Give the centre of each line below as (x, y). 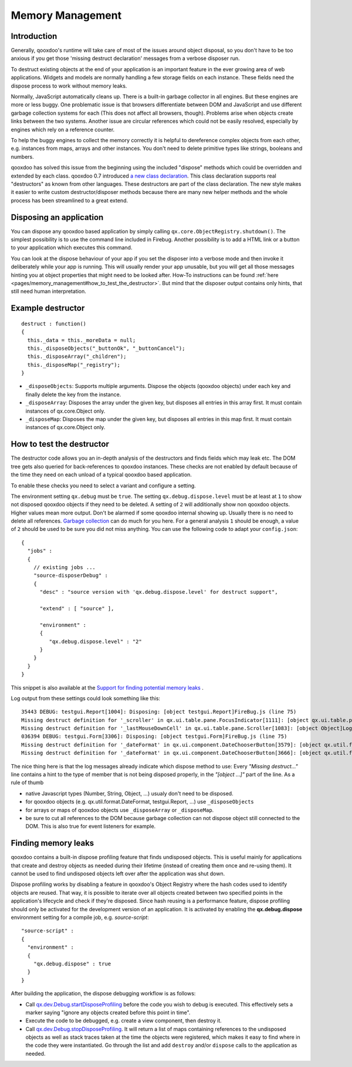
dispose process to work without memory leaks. (69, 86)
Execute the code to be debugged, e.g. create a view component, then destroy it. (124, 1021)
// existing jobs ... (65, 568)
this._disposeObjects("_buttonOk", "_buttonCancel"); (106, 348)
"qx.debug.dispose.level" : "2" (95, 641)
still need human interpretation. (48, 292)
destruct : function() (54, 324)
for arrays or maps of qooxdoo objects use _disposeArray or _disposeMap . (120, 810)
